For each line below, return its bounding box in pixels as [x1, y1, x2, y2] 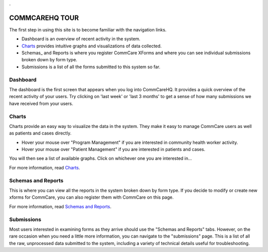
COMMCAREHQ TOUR [9, 13, 79, 22]
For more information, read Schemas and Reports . [9, 203, 112, 209]
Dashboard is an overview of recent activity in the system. [21, 36, 141, 42]
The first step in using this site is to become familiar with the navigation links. [9, 26, 167, 32]
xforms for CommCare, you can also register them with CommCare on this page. [9, 194, 174, 200]
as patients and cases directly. [9, 130, 71, 136]
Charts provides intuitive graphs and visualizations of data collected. [21, 43, 162, 49]
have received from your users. [9, 100, 73, 107]
